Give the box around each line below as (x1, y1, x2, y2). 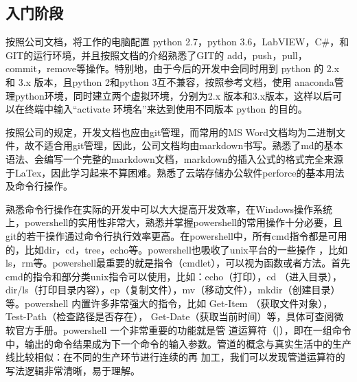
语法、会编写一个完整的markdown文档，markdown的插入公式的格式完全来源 (5, 151, 343, 166)
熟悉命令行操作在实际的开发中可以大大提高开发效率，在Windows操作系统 (5, 201, 333, 216)
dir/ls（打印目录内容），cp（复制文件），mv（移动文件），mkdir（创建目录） (5, 282, 341, 297)
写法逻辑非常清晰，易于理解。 (5, 363, 140, 377)
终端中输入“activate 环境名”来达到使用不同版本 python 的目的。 (24, 102, 308, 116)
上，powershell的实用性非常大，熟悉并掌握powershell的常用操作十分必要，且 (5, 215, 343, 229)
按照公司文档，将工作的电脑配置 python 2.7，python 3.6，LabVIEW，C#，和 (5, 34, 349, 49)
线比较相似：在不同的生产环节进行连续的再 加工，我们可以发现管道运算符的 (5, 350, 345, 364)
